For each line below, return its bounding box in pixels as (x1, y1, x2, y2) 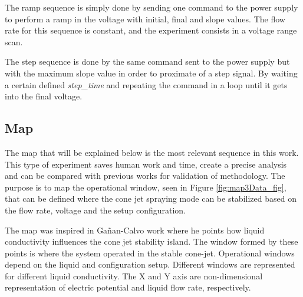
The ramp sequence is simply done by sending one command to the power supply (5, 1, 298, 13)
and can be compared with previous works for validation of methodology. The (5, 169, 285, 182)
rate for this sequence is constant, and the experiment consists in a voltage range (5, 24, 297, 36)
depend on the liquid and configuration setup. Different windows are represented (5, 258, 295, 271)
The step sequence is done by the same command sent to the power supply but (5, 55, 290, 68)
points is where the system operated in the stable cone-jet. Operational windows (5, 246, 295, 259)
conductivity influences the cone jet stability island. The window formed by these (5, 235, 298, 248)
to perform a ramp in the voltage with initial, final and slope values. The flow (5, 12, 285, 25)
